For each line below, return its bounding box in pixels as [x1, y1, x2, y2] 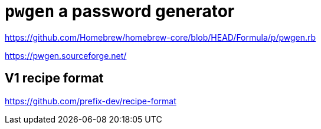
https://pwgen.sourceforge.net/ [5, 50, 127, 61]
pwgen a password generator [5, 1, 235, 21]
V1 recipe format [5, 71, 104, 86]
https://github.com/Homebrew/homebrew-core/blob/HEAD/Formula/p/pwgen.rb [5, 32, 316, 42]
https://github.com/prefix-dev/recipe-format [5, 95, 176, 106]
